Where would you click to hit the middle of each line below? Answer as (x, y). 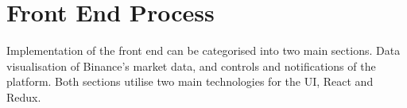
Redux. (24, 96)
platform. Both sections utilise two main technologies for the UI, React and (190, 81)
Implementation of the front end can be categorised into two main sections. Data (203, 50)
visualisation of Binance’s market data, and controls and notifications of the (191, 66)
